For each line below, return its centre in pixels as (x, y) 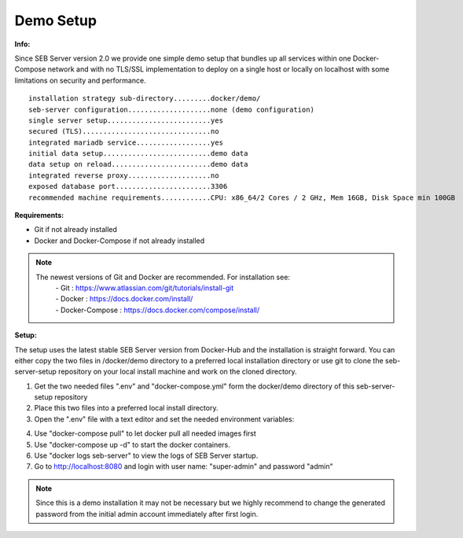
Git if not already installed (76, 230)
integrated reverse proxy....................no (124, 175)
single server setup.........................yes (126, 120)
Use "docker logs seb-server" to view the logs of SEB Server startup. (146, 455)
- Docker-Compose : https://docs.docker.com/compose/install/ (158, 310)
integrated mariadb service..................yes (126, 142)
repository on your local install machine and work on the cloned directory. (177, 372)
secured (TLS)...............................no (124, 131)
